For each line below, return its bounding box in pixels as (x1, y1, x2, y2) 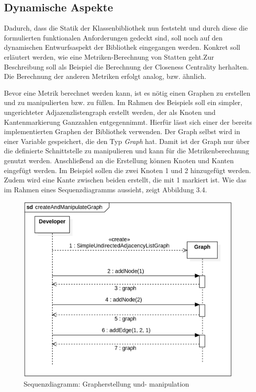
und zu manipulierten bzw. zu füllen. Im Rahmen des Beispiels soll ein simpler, (4, 97, 243, 107)
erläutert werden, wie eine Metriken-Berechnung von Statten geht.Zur (4, 51, 214, 62)
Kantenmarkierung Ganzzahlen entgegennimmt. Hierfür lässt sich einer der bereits (4, 116, 252, 127)
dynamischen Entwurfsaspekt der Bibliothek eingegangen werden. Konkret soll (4, 42, 240, 52)
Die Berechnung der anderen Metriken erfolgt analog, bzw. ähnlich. (4, 71, 206, 81)
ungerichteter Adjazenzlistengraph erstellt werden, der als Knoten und (4, 107, 216, 117)
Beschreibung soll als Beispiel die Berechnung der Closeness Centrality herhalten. (4, 61, 249, 71)
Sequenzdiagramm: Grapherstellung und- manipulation (24, 379, 189, 389)
